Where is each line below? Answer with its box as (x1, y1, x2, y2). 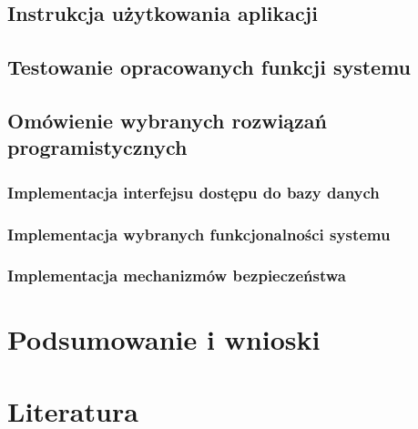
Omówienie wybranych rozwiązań (7, 106, 327, 134)
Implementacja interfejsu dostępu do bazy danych (7, 180, 380, 203)
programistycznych (7, 133, 188, 161)
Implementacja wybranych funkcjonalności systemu (7, 222, 391, 245)
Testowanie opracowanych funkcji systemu (7, 53, 412, 81)
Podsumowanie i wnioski (7, 321, 321, 358)
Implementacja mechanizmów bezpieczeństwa (7, 264, 346, 287)
